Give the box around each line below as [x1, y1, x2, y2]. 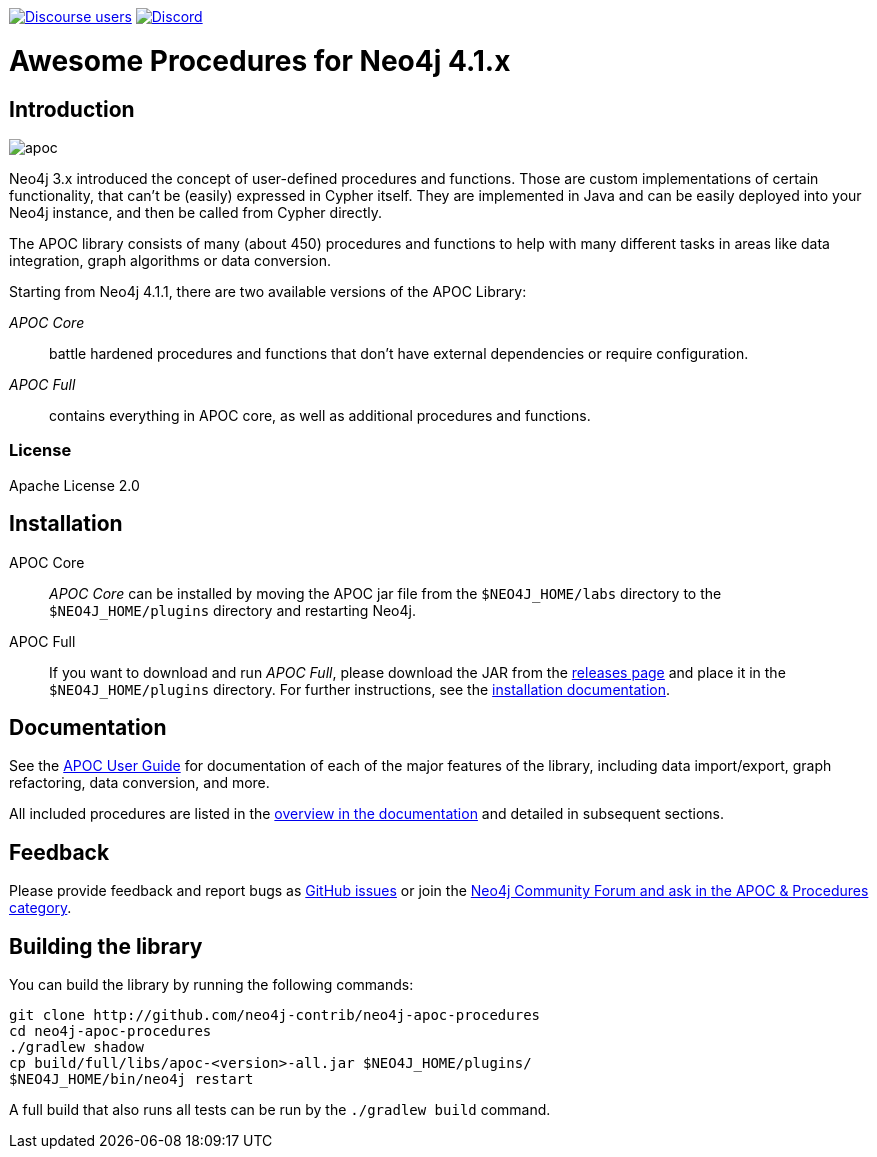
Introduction [9, 96, 135, 122]
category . [9, 899, 72, 917]
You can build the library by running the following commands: [9, 976, 414, 994]
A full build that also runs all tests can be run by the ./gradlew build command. [9, 1101, 551, 1119]
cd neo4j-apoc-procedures [9, 1023, 212, 1040]
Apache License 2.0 [9, 476, 140, 494]
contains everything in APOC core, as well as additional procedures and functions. [49, 406, 591, 424]
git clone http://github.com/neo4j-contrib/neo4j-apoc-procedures [9, 1007, 541, 1024]
